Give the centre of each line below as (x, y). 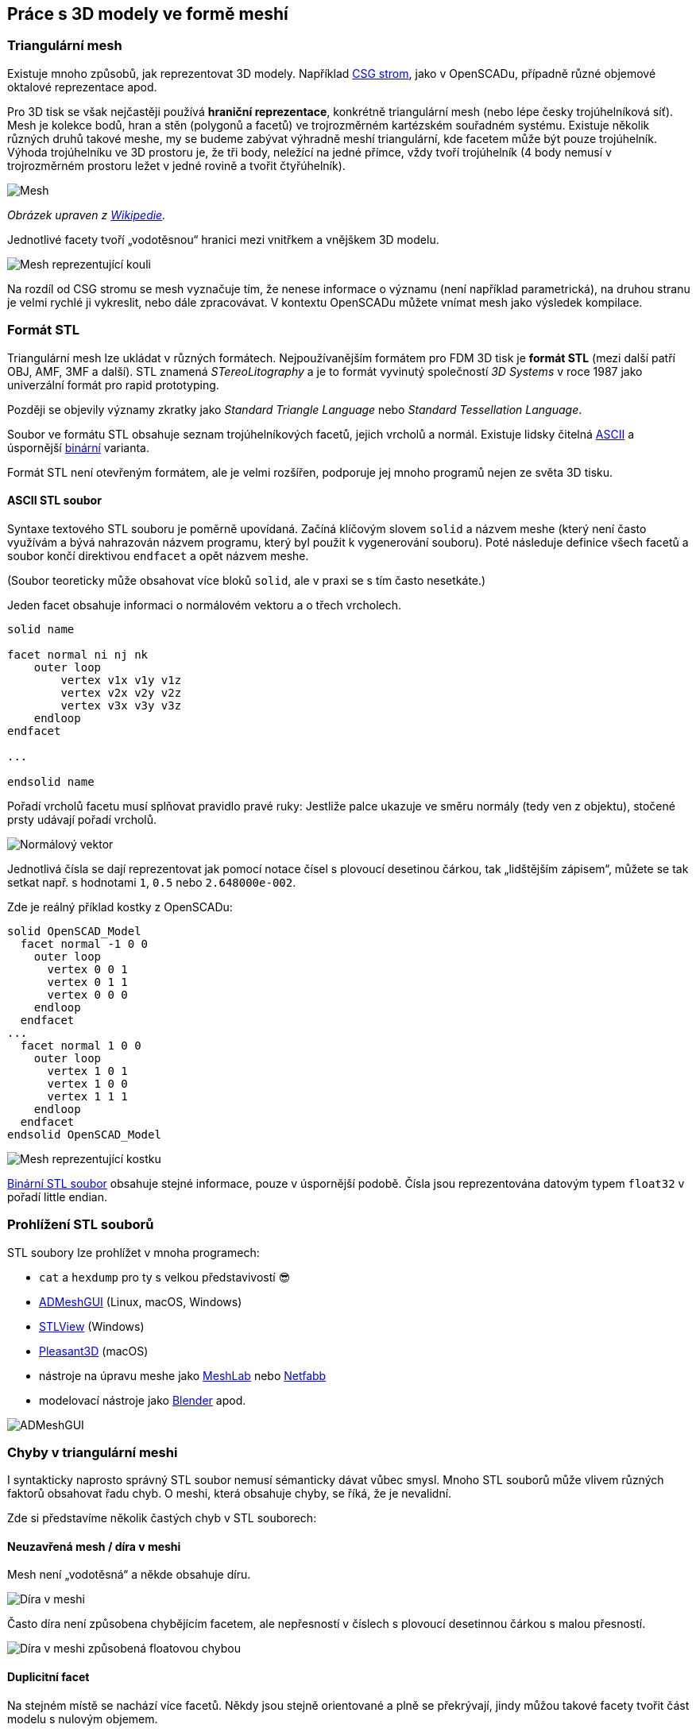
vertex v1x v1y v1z (121, 680)
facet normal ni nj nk (78, 654)
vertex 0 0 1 (87, 969)
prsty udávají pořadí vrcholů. (82, 819)
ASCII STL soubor (54, 501)
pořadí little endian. (57, 1197)
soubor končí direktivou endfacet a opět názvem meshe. (158, 555)
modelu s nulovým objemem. (83, 1718)
